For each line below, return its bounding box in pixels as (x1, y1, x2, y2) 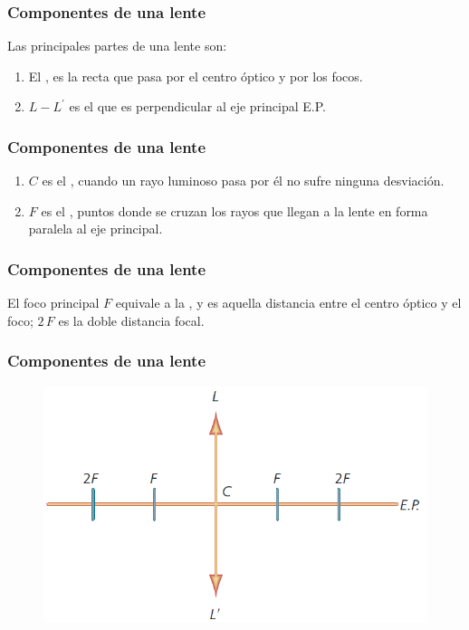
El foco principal (7, 293, 100, 312)
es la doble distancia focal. (58, 310, 205, 329)
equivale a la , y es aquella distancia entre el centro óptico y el (115, 293, 462, 312)
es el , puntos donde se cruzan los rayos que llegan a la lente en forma (41, 201, 428, 220)
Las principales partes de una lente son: (7, 36, 227, 55)
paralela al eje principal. (28, 219, 163, 238)
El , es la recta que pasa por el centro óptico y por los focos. (28, 66, 363, 85)
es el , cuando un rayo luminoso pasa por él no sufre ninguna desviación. (42, 171, 445, 190)
